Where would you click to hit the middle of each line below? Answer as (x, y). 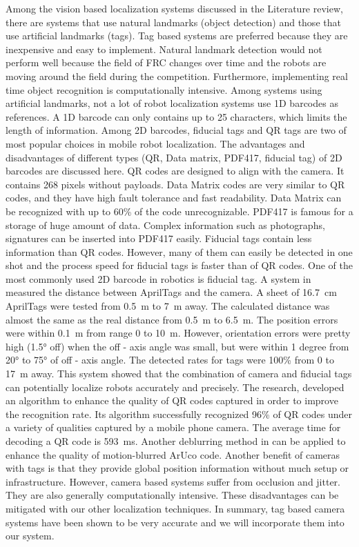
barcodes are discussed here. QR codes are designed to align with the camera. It (175, 171)
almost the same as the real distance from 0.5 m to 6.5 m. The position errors (172, 319)
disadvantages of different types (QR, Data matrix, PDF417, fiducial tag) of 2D (174, 157)
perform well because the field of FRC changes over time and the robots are (166, 62)
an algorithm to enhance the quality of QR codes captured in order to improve (172, 400)
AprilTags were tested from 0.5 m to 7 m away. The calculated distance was (168, 306)
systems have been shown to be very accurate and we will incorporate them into (175, 522)
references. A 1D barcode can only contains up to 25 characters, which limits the (176, 116)
